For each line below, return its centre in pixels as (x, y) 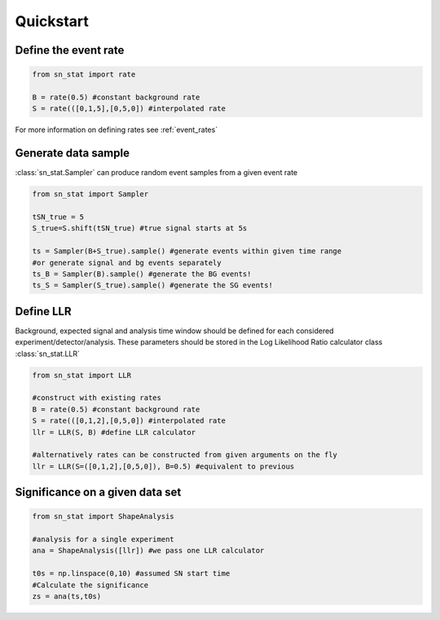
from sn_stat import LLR (82, 375)
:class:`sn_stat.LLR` (48, 354)
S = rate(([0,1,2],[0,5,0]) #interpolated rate (129, 421)
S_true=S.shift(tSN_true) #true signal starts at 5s (140, 229)
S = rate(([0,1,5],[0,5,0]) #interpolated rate (129, 109)
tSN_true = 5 (58, 217)
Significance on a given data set (98, 492)
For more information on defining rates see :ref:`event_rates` (117, 130)
